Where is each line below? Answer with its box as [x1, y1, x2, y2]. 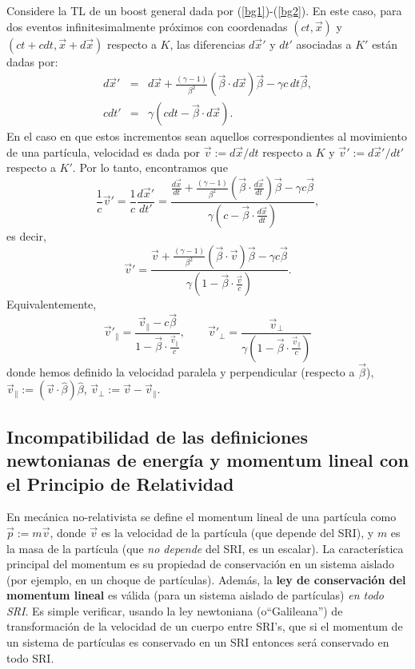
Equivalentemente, [6, 296, 97, 313]
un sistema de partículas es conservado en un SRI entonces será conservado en [6, 634, 389, 651]
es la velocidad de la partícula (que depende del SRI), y [101, 524, 374, 540]
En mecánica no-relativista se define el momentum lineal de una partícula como [6, 508, 397, 525]
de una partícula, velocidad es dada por [6, 143, 201, 160]
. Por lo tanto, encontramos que [72, 159, 228, 176]
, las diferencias [170, 35, 245, 52]
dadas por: [6, 53, 58, 70]
